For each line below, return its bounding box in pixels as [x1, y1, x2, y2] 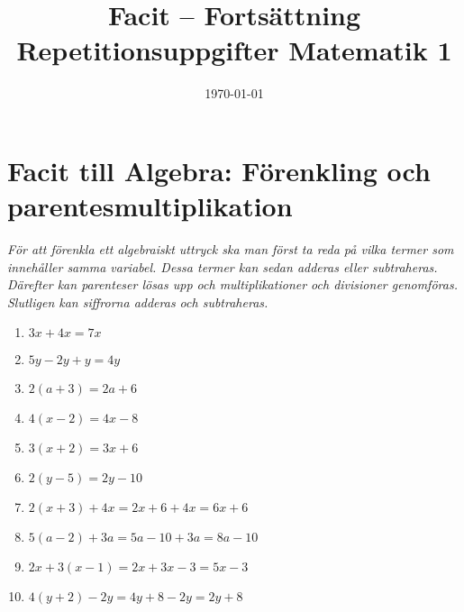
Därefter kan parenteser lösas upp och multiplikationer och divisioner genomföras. [7, 275, 458, 294]
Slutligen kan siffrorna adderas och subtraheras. [7, 292, 268, 311]
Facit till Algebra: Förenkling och [7, 151, 431, 188]
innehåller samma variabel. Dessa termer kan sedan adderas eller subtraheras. [7, 257, 438, 276]
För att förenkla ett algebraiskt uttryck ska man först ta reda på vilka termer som [7, 240, 454, 259]
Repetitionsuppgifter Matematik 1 [16, 32, 452, 69]
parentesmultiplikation [7, 187, 293, 224]
